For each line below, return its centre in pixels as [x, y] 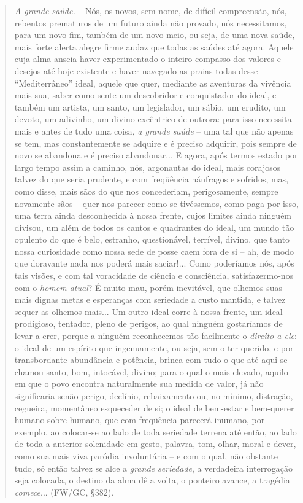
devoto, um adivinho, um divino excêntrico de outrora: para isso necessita [153, 119]
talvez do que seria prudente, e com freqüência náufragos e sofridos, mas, [151, 179]
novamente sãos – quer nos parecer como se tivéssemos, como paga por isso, [156, 203]
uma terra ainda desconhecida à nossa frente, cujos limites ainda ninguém [153, 215]
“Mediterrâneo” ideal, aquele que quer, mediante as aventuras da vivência [153, 83]
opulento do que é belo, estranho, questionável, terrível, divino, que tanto [152, 239]
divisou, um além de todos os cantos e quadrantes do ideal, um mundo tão [154, 227]
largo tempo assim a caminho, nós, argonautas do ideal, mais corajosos [148, 167]
